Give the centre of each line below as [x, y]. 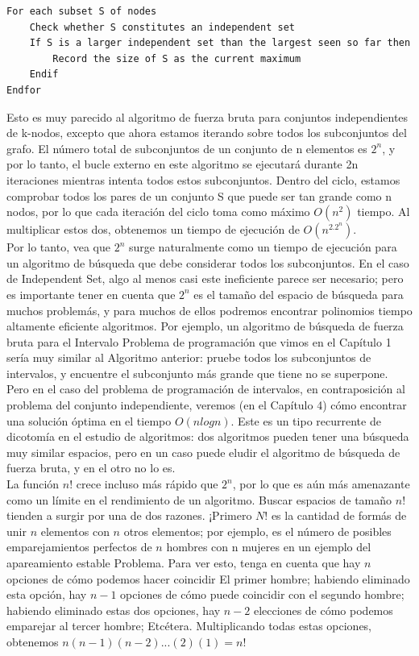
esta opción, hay [47, 594]
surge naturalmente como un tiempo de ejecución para [263, 247]
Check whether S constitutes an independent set [162, 27]
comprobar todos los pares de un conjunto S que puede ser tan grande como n [199, 195]
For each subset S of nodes [82, 11]
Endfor [24, 90]
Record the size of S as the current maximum [177, 58]
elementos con [75, 531]
